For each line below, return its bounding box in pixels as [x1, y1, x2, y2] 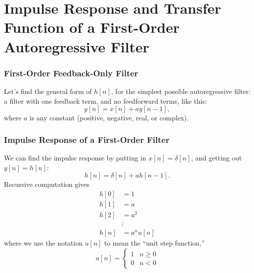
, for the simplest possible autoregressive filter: [111, 86, 251, 96]
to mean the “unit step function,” [104, 237, 205, 248]
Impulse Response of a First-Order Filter [4, 133, 170, 145]
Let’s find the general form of [4, 86, 92, 96]
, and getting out [191, 152, 242, 162]
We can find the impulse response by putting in [4, 152, 146, 162]
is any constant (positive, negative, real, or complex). [29, 113, 189, 123]
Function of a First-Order [4, 17, 180, 37]
